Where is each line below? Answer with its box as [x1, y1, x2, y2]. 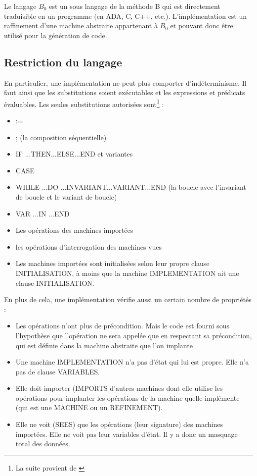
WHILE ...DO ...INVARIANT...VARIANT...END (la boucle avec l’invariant [15, 182, 246, 192]
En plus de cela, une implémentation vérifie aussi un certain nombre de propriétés [4, 294, 252, 305]
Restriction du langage [4, 54, 122, 69]
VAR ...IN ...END [15, 208, 70, 218]
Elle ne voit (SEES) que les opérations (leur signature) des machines [15, 419, 223, 429]
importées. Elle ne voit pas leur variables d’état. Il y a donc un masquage [15, 428, 238, 439]
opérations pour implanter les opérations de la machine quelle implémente [15, 392, 240, 403]
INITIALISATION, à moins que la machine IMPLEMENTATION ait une [15, 267, 239, 278]
